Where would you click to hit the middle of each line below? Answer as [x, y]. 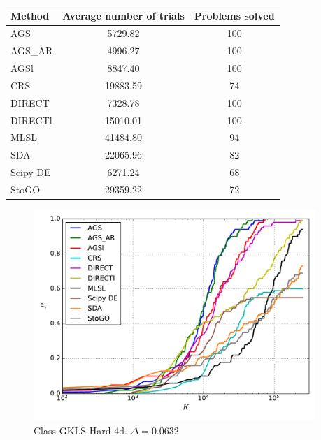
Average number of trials [123, 15]
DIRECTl [31, 120]
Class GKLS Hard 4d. [80, 430]
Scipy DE [31, 172]
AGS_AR [32, 51]
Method [30, 15]
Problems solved [234, 15]
